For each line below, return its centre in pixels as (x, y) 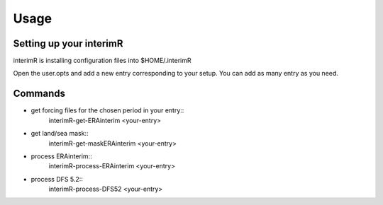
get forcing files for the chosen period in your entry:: (107, 110)
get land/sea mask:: (60, 134)
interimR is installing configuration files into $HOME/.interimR (102, 61)
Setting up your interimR (68, 43)
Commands (39, 94)
